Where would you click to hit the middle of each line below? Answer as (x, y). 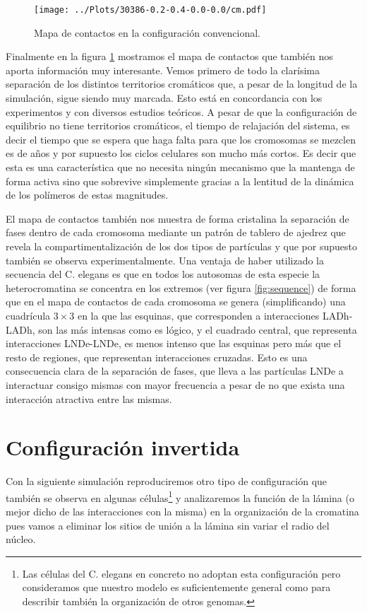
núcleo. (21, 539)
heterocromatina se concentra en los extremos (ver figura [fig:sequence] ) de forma (181, 287)
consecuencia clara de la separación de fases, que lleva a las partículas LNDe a (175, 371)
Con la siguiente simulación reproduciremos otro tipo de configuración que (167, 481)
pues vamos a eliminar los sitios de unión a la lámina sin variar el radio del (168, 525)
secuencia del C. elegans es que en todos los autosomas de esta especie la (163, 274)
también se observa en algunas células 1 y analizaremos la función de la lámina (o (180, 496)
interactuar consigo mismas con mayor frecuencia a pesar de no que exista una (175, 384)
